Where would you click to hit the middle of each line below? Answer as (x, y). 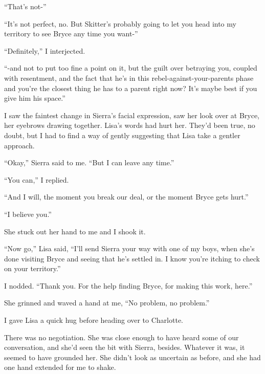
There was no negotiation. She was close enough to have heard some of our (122, 337)
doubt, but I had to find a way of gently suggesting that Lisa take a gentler (122, 135)
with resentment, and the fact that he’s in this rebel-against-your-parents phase (129, 78)
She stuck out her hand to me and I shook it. (75, 231)
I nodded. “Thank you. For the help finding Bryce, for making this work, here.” (128, 285)
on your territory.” (32, 268)
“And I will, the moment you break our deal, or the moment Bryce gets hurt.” (126, 197)
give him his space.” (35, 98)
